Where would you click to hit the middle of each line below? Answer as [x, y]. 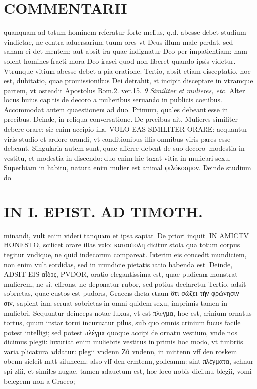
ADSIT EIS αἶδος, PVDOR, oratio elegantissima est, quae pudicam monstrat [121, 274]
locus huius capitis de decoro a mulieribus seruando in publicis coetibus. [113, 100]
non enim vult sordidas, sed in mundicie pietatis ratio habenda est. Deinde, [118, 264]
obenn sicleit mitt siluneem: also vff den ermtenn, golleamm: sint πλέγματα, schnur [129, 361]
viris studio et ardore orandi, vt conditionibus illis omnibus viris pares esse [117, 138]
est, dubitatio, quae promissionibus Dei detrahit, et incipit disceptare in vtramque [128, 80]
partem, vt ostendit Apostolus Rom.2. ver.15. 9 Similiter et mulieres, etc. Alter [125, 90]
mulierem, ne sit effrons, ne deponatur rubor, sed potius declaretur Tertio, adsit [125, 283]
